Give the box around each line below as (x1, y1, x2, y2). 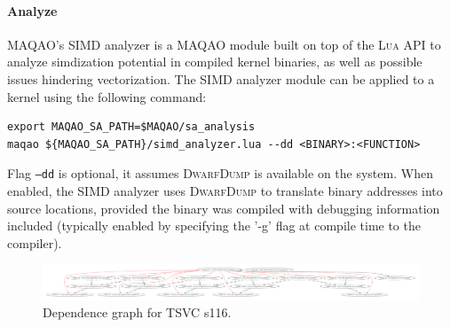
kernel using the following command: (7, 87, 207, 105)
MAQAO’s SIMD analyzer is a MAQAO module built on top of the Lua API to (7, 35, 441, 53)
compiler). (7, 233, 62, 252)
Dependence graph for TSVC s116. (43, 303, 232, 322)
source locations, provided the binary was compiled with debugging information (7, 199, 440, 217)
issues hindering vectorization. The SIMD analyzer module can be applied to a (7, 69, 435, 88)
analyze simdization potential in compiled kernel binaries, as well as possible (7, 52, 422, 71)
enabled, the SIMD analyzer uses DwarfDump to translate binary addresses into (7, 182, 443, 200)
